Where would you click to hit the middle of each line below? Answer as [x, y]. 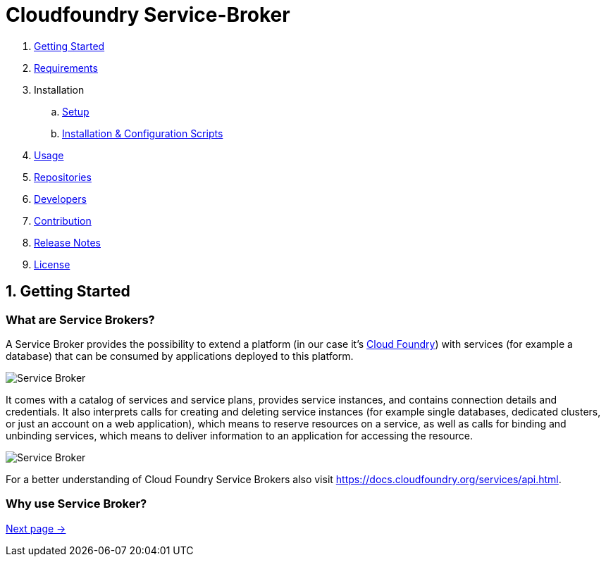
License [52, 264]
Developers [60, 199]
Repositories [63, 177]
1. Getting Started [68, 292]
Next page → [36, 528]
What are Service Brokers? [80, 319]
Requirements [66, 68]
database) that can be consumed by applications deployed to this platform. [180, 356]
